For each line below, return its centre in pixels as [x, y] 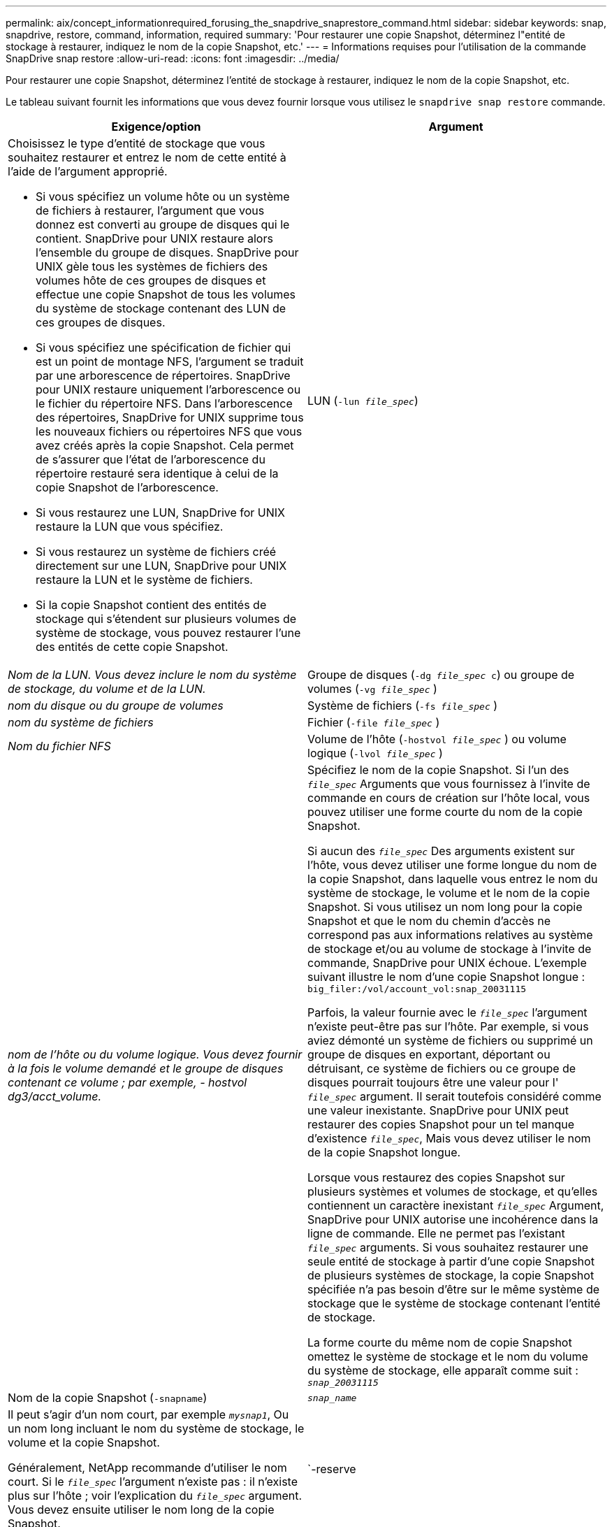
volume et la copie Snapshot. [84, 1442]
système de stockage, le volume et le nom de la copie [449, 893]
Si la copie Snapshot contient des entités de [151, 605]
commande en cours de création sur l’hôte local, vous [449, 798]
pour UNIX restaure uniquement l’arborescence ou [168, 389]
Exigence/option [156, 127]
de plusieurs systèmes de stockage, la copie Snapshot [451, 1275]
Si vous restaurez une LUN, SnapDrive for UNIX [161, 512]
